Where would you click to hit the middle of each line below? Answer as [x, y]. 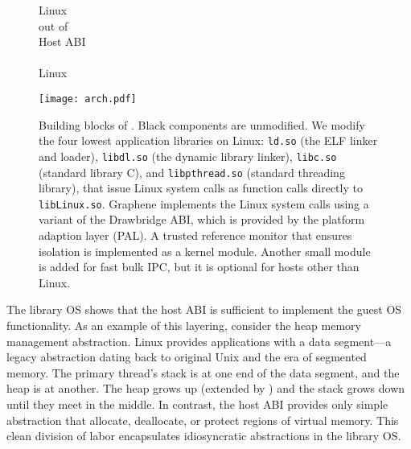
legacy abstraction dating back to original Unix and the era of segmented [187, 357]
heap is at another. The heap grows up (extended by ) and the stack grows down [206, 388]
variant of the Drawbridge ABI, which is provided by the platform [202, 219]
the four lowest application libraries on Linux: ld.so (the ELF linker [208, 140]
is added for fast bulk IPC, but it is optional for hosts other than [199, 267]
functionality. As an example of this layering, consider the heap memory [184, 325]
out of [53, 25]
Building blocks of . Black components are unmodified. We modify [202, 124]
